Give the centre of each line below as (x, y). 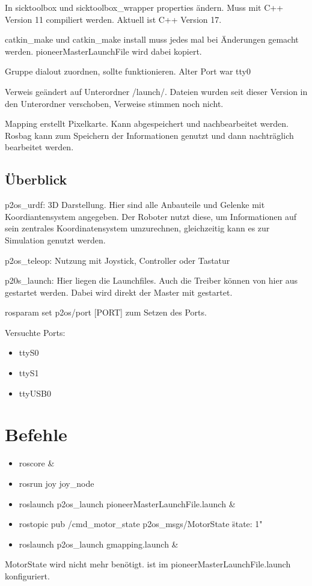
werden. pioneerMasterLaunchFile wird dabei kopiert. (103, 51)
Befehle (36, 434)
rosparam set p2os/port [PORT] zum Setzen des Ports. (106, 312)
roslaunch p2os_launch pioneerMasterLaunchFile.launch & (127, 503)
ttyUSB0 (35, 393)
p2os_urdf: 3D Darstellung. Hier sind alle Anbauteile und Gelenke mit (135, 205)
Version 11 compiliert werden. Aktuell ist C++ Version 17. (113, 19)
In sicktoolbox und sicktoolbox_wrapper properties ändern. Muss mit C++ (144, 7)
